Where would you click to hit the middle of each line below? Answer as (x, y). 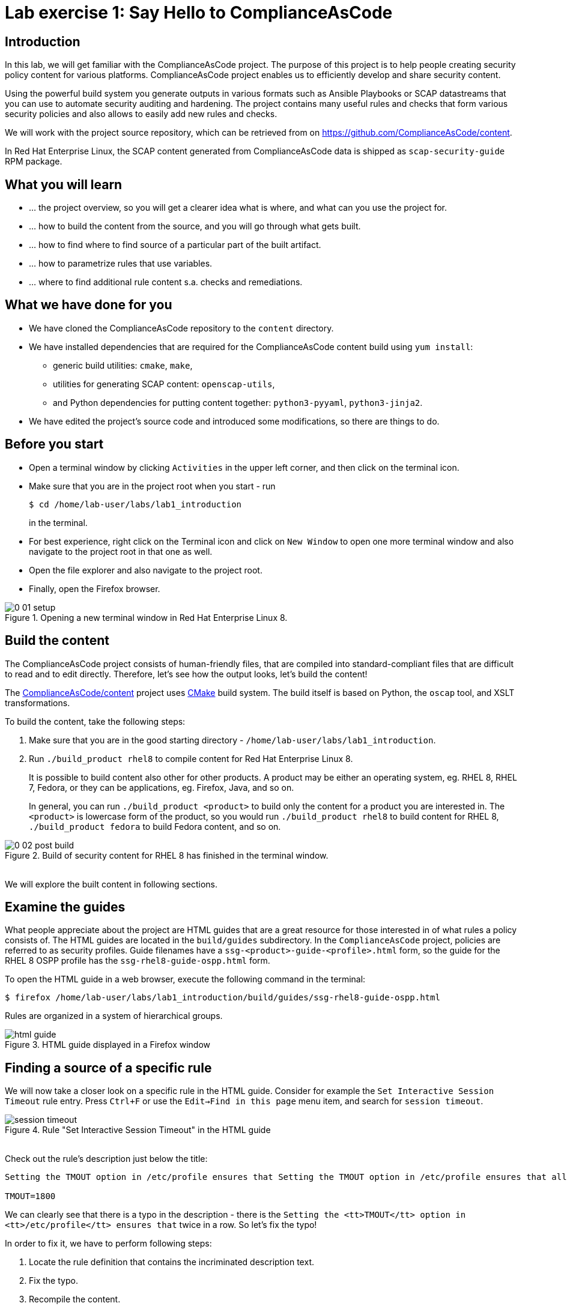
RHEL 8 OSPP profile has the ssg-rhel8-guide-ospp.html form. (138, 961)
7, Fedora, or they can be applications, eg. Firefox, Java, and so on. (162, 787)
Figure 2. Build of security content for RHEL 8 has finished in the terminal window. (167, 855)
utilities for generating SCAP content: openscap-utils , (164, 384)
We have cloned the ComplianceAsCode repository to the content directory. (181, 328)
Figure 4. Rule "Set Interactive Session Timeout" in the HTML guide (138, 1130)
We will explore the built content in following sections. (111, 884)
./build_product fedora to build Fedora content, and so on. (155, 826)
